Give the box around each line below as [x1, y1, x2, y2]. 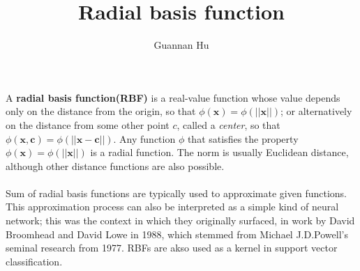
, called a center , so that [177, 117, 280, 132]
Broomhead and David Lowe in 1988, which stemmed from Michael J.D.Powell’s [6, 226, 348, 241]
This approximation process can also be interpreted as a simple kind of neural [6, 199, 339, 214]
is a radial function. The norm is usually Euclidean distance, [90, 145, 349, 160]
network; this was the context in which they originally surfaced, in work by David [6, 213, 355, 228]
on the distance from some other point [6, 117, 170, 132]
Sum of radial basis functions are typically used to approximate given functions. [6, 185, 347, 200]
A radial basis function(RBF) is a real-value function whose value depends [6, 90, 340, 104]
